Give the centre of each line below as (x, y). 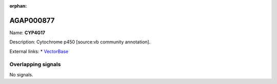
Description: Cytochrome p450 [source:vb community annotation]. (80, 42)
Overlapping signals (35, 65)
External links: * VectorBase (39, 51)
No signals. (21, 74)
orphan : (18, 6)
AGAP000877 (32, 20)
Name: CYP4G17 (27, 33)
